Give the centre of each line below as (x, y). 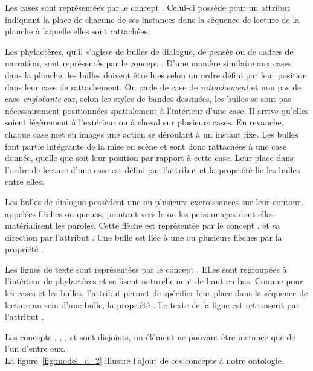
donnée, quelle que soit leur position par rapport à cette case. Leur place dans (149, 158)
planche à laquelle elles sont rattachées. (77, 31)
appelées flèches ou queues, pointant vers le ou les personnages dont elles (139, 213)
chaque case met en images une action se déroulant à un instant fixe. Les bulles (152, 134)
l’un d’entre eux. (35, 348)
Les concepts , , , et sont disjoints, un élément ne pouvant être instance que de (150, 336)
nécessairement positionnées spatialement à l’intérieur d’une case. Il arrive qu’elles (157, 110)
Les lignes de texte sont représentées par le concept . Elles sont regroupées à (146, 269)
